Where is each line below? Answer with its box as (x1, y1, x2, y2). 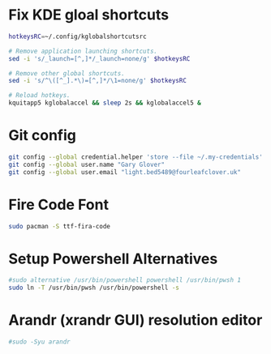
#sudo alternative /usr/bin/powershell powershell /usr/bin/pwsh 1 (8, 276, 242, 284)
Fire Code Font (8, 195, 110, 214)
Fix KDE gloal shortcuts (8, 6, 169, 24)
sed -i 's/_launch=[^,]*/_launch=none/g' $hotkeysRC (8, 54, 191, 62)
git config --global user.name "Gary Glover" (8, 160, 165, 168)
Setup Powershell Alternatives (8, 250, 218, 268)
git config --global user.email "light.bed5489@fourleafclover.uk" (8, 168, 242, 176)
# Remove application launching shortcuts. (8, 47, 158, 55)
